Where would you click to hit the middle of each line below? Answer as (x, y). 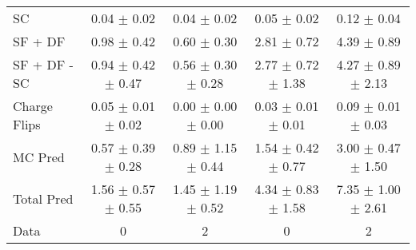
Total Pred (43, 198)
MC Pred (39, 157)
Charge (33, 106)
